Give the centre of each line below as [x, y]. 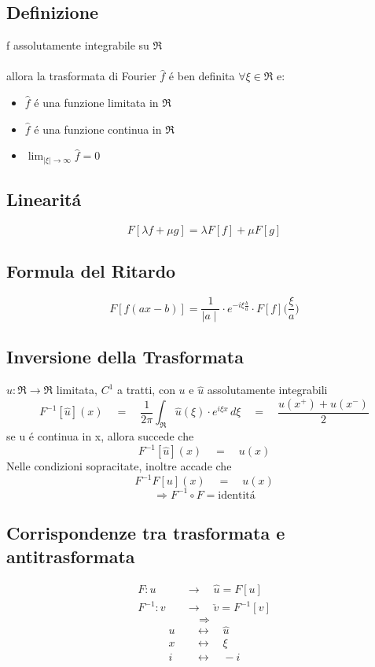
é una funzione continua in [98, 129]
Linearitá [44, 199]
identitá [237, 495]
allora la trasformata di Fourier [81, 76]
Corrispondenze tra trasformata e [146, 533]
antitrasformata [71, 556]
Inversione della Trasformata [125, 357]
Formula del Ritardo [91, 271]
